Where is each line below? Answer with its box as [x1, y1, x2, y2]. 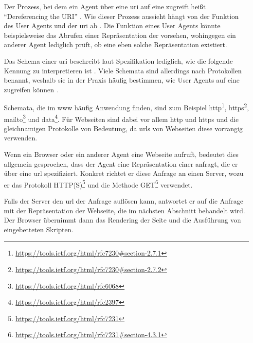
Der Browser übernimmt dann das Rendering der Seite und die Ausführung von [4, 215, 241, 225]
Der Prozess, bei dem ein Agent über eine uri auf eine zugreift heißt [4, 1, 206, 11]
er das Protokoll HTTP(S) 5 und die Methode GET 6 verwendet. [4, 178, 193, 189]
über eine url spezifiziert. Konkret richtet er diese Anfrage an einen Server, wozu [4, 168, 244, 178]
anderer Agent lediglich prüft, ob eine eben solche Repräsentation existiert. [4, 39, 227, 50]
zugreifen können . [4, 84, 58, 94]
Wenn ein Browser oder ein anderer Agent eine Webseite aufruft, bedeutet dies [4, 149, 239, 159]
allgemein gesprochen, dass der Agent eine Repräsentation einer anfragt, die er [4, 158, 238, 169]
